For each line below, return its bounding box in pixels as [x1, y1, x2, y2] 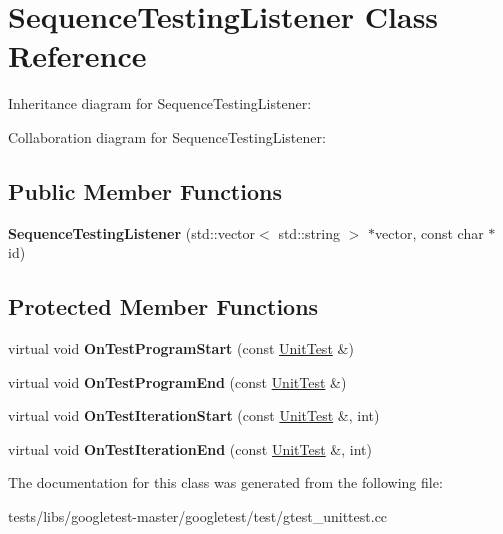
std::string [278, 222, 341, 243]
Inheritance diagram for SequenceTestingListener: [8, 93, 312, 114]
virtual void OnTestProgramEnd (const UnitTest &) [8, 371, 347, 392]
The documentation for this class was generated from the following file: [8, 472, 443, 493]
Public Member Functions [8, 175, 282, 206]
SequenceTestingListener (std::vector [8, 222, 256, 243]
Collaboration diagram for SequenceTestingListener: [8, 126, 326, 147]
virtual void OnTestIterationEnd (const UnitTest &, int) [8, 438, 372, 459]
